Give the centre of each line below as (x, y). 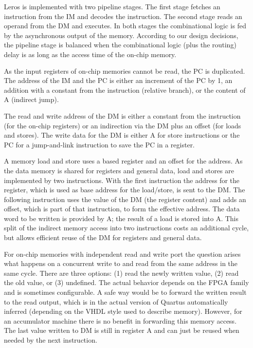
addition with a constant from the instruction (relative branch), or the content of (125, 90)
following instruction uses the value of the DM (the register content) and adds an (125, 199)
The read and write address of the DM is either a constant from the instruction (122, 115)
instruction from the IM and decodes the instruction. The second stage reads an (123, 16)
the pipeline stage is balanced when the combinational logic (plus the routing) (120, 45)
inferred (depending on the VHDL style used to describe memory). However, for (123, 311)
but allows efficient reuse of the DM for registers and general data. (103, 237)
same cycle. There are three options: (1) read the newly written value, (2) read (121, 273)
